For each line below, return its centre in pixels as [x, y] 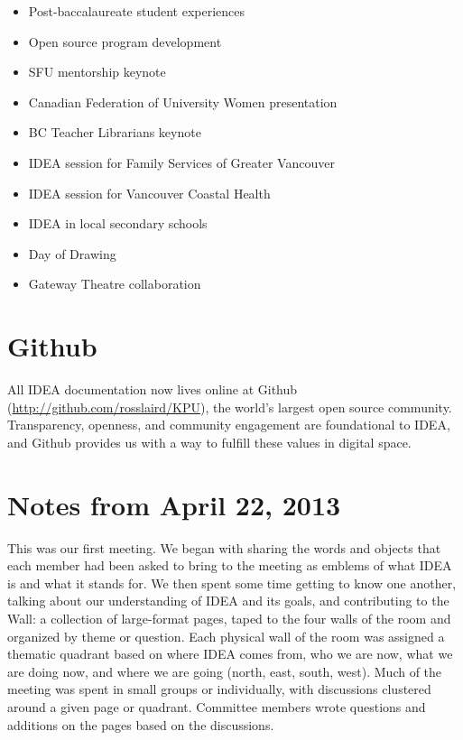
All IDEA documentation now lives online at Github [153, 389]
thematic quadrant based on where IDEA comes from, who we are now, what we [230, 654]
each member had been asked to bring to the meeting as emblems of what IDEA [230, 565]
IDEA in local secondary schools [118, 223]
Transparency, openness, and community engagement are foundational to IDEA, [229, 425]
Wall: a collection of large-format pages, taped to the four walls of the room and [229, 618]
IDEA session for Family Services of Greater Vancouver [181, 162]
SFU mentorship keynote [97, 72]
